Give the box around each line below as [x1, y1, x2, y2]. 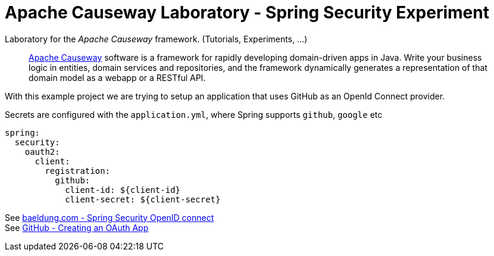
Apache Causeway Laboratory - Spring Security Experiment [5, 2, 489, 23]
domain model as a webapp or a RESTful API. [29, 72, 206, 83]
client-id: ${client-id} [65, 185, 181, 195]
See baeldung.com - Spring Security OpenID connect [5, 212, 214, 223]
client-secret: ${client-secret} [65, 194, 221, 204]
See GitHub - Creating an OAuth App [5, 222, 149, 233]
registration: [45, 166, 111, 176]
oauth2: [24, 146, 60, 157]
